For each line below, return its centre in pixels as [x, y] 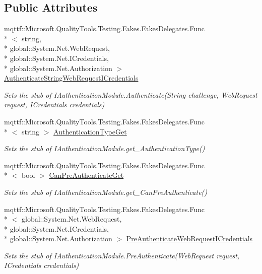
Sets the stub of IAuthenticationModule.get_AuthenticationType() [105, 148]
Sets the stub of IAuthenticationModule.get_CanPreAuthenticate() [106, 192]
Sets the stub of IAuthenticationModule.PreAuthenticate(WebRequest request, [122, 255]
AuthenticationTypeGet [90, 131]
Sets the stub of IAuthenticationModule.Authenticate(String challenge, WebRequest [131, 94]
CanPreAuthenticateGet [86, 175]
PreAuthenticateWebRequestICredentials [189, 238]
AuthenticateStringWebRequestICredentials [71, 78]
